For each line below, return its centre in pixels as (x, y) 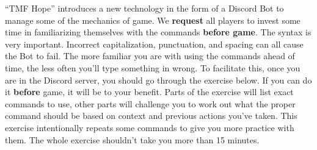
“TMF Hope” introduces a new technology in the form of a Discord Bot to (144, 8)
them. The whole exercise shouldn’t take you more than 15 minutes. (132, 139)
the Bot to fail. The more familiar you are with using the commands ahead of (150, 56)
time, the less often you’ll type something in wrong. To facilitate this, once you (153, 67)
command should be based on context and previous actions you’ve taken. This (151, 116)
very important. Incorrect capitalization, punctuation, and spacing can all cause (154, 44)
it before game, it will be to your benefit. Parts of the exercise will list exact (149, 92)
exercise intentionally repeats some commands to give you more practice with (150, 127)
